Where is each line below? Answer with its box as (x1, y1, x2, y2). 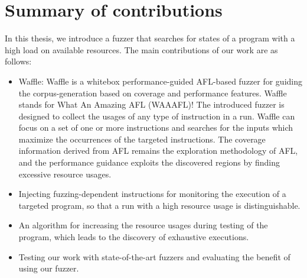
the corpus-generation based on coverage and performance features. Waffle (18, 86, 287, 99)
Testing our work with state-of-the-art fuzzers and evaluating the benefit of (18, 250, 290, 263)
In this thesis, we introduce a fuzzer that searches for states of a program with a (5, 32, 295, 44)
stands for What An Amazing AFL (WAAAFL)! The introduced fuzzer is (18, 98, 285, 111)
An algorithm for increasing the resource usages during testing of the (18, 219, 268, 231)
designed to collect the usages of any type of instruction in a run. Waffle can (18, 109, 295, 122)
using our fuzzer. (18, 262, 79, 274)
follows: (5, 55, 32, 67)
